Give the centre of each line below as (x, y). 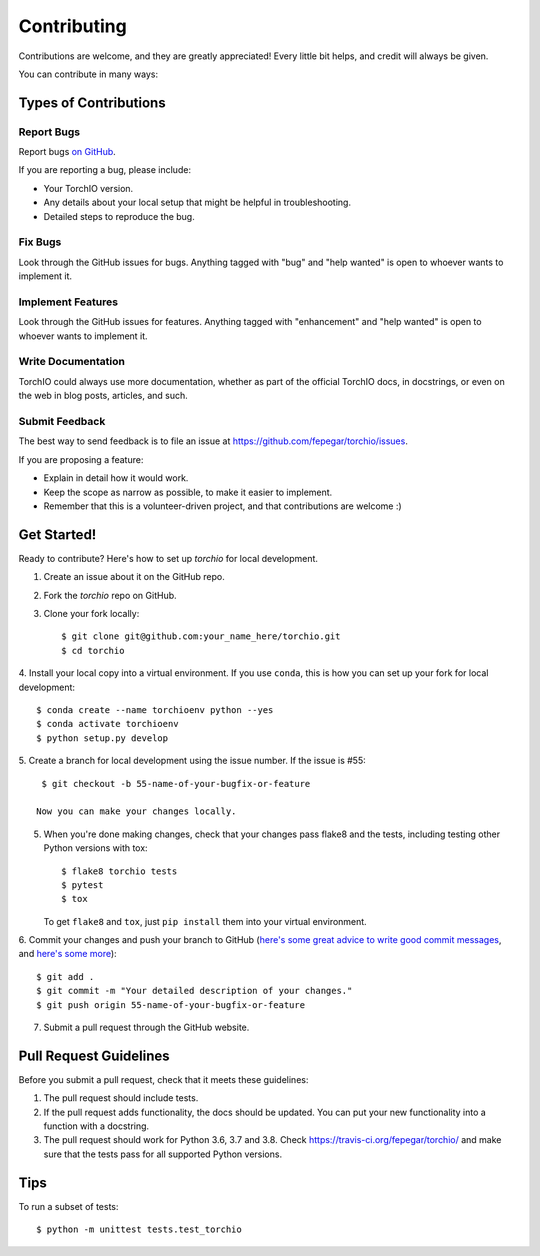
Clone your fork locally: (91, 614)
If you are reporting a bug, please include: (105, 170)
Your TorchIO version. (88, 188)
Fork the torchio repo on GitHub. (110, 595)
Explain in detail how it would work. (116, 478)
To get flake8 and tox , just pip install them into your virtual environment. (205, 921)
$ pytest (82, 884)
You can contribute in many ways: (88, 74)
